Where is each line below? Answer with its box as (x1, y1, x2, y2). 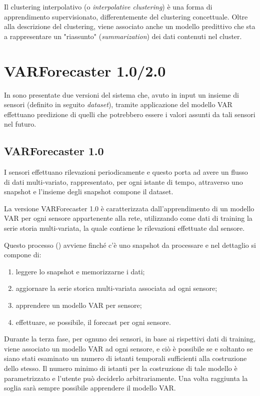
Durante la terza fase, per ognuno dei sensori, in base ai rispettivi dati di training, (4, 333, 255, 344)
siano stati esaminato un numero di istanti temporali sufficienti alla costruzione (4, 353, 247, 363)
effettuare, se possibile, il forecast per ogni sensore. (15, 316, 171, 327)
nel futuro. (4, 119, 36, 129)
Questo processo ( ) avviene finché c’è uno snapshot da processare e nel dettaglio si (4, 239, 256, 250)
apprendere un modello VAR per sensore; (15, 300, 142, 310)
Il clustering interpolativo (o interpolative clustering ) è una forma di (4, 2, 212, 12)
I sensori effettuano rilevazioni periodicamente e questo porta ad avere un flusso (4, 167, 248, 177)
